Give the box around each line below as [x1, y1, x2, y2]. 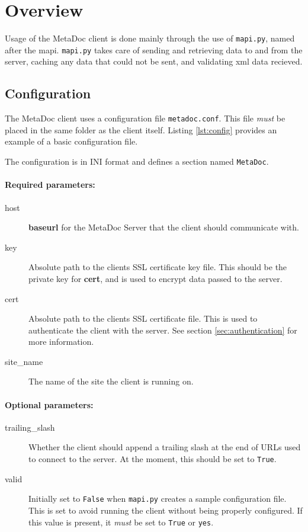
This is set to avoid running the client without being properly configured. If [28, 504, 303, 516]
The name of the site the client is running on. [28, 375, 194, 387]
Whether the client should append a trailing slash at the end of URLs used [28, 441, 301, 453]
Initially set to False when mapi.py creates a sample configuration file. [28, 492, 287, 505]
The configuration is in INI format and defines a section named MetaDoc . [5, 155, 269, 168]
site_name [5, 355, 43, 367]
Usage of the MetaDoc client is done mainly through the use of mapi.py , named [5, 32, 295, 44]
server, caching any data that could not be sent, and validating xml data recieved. [5, 55, 303, 68]
